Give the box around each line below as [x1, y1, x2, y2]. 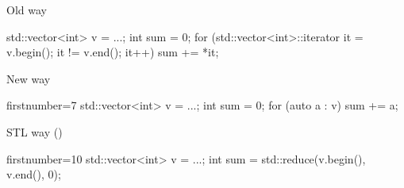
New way [6, 70, 51, 86]
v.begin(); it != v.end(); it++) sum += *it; [6, 44, 219, 60]
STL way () [6, 123, 63, 140]
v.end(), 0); [6, 166, 61, 182]
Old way [6, 2, 47, 17]
